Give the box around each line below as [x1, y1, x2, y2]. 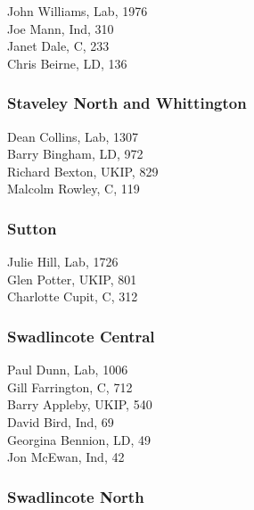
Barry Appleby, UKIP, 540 [7, 395, 152, 414]
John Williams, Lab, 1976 [7, 2, 148, 20]
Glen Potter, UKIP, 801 [7, 269, 137, 288]
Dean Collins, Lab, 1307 [7, 127, 139, 145]
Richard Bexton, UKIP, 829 [7, 161, 159, 180]
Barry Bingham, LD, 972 [7, 144, 143, 163]
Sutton [7, 217, 57, 239]
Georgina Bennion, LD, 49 [7, 430, 151, 448]
